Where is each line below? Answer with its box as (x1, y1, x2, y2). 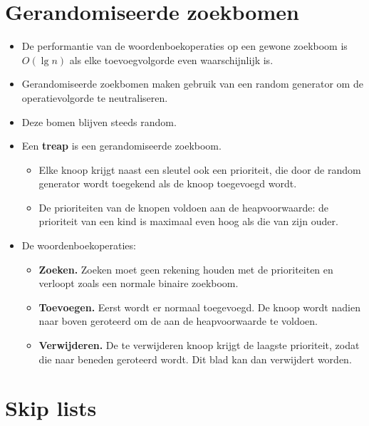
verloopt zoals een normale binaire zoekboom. (38, 276, 239, 291)
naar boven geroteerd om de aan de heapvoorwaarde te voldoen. (38, 313, 318, 328)
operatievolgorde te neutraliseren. (21, 90, 168, 105)
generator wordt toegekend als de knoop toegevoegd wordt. (38, 176, 297, 191)
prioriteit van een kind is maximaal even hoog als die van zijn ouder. (38, 214, 338, 229)
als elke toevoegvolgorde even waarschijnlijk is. (69, 52, 274, 67)
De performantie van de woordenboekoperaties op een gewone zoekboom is (21, 38, 348, 53)
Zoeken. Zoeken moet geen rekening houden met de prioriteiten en (38, 261, 333, 276)
